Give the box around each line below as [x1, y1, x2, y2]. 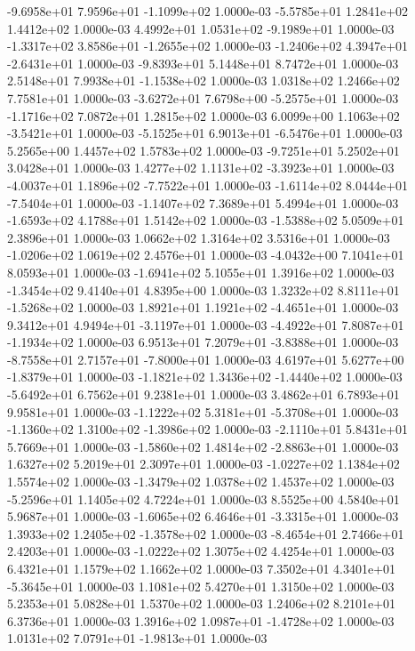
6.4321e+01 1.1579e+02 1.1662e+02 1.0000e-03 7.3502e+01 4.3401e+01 [7, 559, 396, 577]
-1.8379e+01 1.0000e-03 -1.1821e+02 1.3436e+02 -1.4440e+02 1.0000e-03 [7, 367, 403, 386]
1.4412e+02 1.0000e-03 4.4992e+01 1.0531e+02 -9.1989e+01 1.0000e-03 [7, 19, 395, 37]
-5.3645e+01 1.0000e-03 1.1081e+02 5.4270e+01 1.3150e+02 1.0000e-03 [7, 576, 395, 595]
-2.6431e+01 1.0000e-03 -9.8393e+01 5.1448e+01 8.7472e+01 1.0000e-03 [7, 53, 399, 72]
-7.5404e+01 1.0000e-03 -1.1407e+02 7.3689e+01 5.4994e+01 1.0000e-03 [7, 193, 399, 212]
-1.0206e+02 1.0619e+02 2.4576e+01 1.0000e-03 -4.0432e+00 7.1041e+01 [7, 245, 404, 264]
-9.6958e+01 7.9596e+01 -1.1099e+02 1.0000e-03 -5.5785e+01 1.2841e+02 [7, 2, 409, 20]
